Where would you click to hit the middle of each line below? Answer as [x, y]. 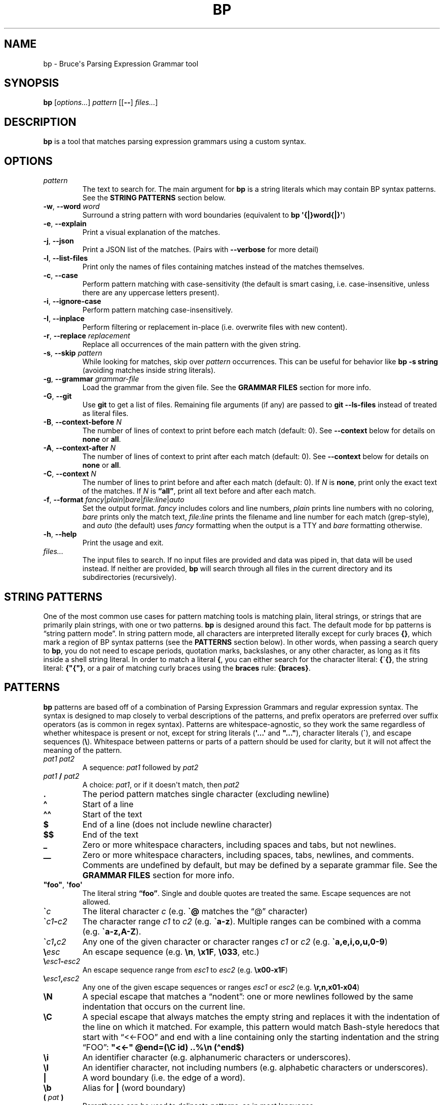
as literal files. [105, 413]
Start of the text [112, 814]
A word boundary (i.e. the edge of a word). [164, 1077]
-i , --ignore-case [72, 301]
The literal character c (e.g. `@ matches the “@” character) [195, 911]
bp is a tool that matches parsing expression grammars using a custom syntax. [175, 142]
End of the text [110, 834]
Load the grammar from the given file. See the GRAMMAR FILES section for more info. [227, 388]
